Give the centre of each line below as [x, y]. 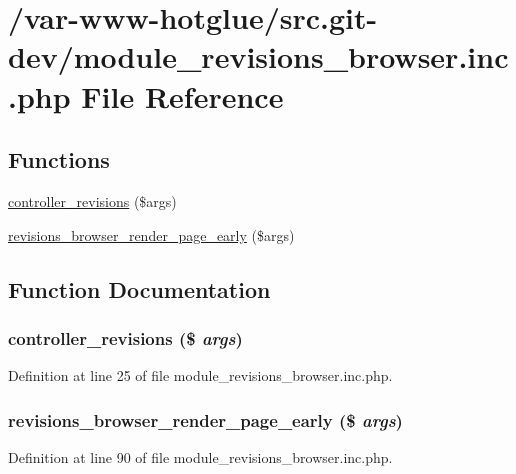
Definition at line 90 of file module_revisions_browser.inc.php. [200, 456]
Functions [59, 159]
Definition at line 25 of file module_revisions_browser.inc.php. [200, 375]
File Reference [182, 95]
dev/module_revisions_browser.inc [258, 56]
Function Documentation [139, 288]
